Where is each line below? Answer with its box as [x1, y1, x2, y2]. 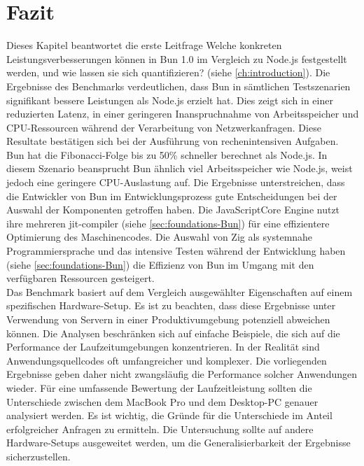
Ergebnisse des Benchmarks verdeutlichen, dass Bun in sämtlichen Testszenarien [6, 78, 351, 93]
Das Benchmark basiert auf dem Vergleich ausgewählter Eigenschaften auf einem [6, 284, 353, 299]
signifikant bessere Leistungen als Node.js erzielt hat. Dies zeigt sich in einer [6, 92, 333, 107]
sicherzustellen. [6, 449, 71, 463]
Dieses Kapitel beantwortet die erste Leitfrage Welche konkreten [6, 38, 282, 52]
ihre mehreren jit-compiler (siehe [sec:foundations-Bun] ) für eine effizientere [6, 216, 330, 230]
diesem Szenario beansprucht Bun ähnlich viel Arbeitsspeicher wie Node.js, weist [6, 161, 353, 176]
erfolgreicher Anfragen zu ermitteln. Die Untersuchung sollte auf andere [6, 421, 314, 436]
